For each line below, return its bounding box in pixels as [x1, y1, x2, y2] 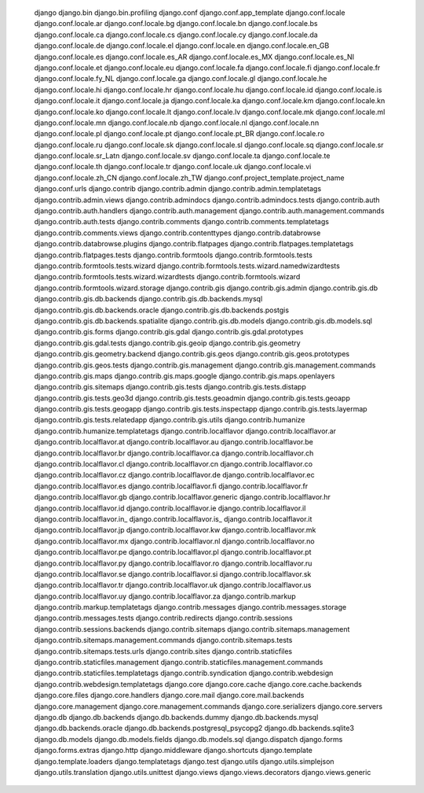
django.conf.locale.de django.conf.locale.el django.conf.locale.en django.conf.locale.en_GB [34, 41, 330, 50]
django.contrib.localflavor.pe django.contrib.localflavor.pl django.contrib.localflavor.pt [34, 548, 312, 557]
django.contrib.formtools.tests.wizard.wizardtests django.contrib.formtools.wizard [34, 272, 301, 282]
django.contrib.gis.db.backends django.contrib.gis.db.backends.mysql [34, 294, 263, 304]
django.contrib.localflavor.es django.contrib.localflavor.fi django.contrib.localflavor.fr [34, 481, 309, 491]
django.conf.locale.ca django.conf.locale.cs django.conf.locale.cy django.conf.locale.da [34, 30, 318, 39]
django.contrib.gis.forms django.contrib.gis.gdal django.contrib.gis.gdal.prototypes [34, 327, 304, 337]
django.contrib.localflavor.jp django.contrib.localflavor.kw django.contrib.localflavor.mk [34, 526, 316, 535]
